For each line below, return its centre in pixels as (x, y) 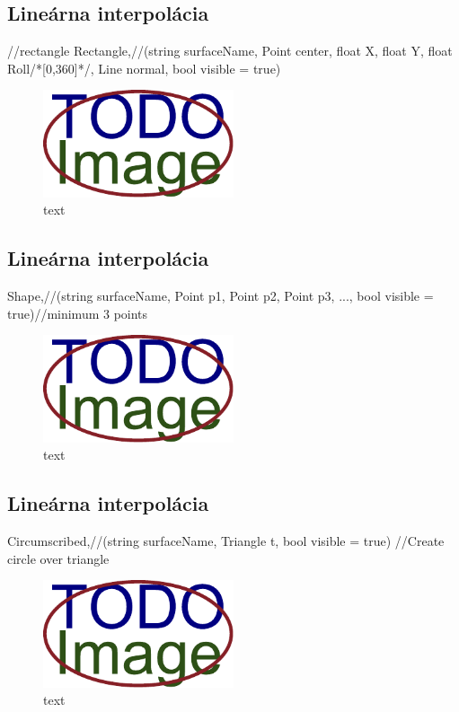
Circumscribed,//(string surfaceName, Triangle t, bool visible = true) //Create (226, 541)
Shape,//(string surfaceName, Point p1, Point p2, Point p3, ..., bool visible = (221, 296)
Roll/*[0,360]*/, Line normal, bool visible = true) (144, 68)
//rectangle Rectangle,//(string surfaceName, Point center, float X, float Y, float (230, 51)
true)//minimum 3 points (78, 313)
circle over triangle (58, 558)
